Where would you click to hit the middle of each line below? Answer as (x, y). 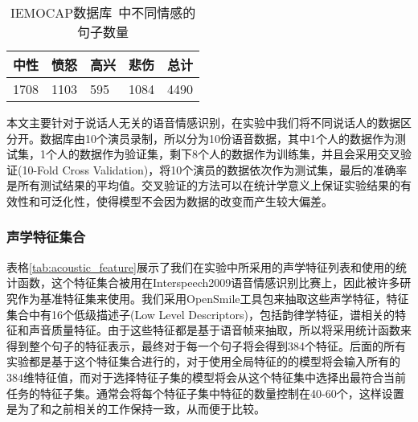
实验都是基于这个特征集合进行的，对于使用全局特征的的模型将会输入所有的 (203, 361)
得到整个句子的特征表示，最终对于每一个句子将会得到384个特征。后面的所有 (206, 345)
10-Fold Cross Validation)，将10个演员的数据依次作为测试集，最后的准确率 (215, 169)
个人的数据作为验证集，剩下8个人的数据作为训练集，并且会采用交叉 (223, 154)
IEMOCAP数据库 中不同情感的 (103, 12)
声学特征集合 (46, 237)
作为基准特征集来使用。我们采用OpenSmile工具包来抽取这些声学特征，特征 (213, 298)
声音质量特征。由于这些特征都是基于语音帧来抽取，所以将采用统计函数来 (220, 330)
